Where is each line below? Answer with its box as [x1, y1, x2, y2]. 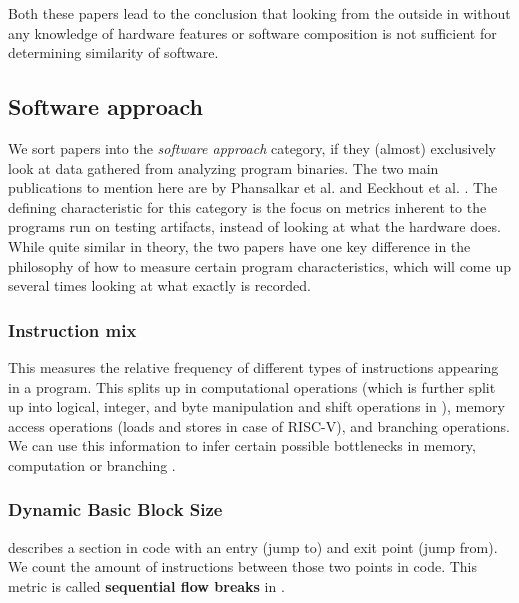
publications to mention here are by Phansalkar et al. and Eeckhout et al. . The [8, 177, 498, 198]
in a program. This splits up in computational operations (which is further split [8, 376, 496, 397]
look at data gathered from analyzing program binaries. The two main [8, 157, 439, 178]
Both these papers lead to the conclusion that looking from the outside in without [8, 3, 511, 23]
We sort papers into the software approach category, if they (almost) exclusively [8, 137, 496, 158]
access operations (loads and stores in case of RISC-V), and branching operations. [8, 415, 510, 436]
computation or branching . [8, 454, 176, 475]
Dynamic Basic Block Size [8, 497, 223, 522]
